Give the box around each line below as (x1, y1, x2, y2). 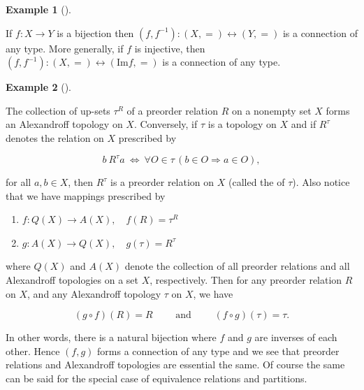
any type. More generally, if (6, 41, 124, 55)
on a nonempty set (231, 103, 312, 117)
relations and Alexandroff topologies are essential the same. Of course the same (6, 357, 345, 372)
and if (291, 117, 316, 131)
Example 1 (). (6, 2, 71, 16)
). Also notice (292, 175, 350, 189)
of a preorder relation (126, 103, 218, 117)
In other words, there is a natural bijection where (6, 330, 217, 345)
